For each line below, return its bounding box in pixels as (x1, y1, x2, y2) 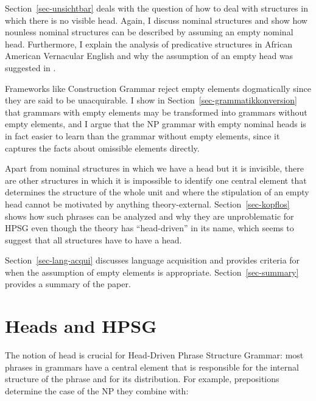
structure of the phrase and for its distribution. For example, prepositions (5, 372, 279, 385)
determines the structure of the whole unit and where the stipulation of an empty (5, 186, 309, 198)
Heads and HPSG (5, 313, 157, 338)
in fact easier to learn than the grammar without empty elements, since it (5, 129, 280, 142)
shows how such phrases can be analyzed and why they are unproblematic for (5, 209, 294, 222)
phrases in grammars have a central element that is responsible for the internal (5, 360, 299, 373)
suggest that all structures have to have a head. (5, 233, 182, 246)
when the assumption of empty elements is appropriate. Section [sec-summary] (5, 265, 299, 278)
